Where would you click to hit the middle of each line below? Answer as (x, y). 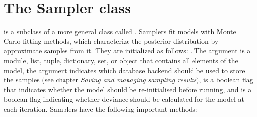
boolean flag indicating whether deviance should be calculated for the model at (124, 99)
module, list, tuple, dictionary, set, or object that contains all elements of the (121, 60)
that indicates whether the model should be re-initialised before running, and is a (128, 89)
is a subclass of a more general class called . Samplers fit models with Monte (120, 31)
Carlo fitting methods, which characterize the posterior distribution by (111, 41)
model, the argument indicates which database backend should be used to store (125, 70)
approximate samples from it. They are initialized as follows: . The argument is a (127, 51)
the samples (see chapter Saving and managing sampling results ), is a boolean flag (128, 80)
